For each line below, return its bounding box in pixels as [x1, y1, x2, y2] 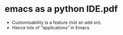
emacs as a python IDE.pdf [4, 3, 118, 15]
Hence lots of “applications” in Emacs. [11, 24, 91, 30]
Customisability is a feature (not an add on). [11, 19, 102, 25]
